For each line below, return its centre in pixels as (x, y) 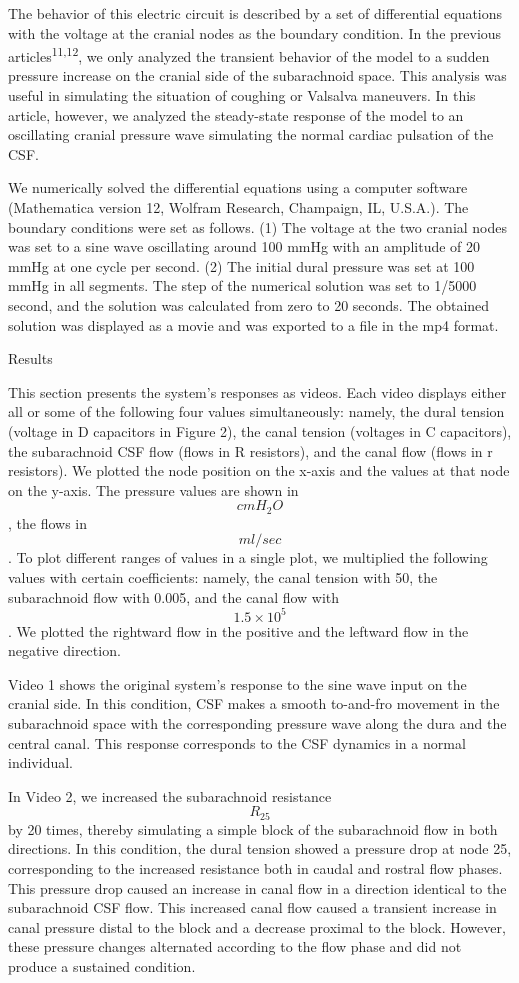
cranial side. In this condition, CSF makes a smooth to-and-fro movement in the (254, 703)
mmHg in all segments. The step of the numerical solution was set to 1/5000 (242, 285)
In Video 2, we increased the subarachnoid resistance (170, 795)
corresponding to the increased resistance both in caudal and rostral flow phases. (255, 868)
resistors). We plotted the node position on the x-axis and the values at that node (259, 470)
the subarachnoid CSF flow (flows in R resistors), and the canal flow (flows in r (250, 450)
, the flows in (48, 522)
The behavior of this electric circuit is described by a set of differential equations (255, 13)
